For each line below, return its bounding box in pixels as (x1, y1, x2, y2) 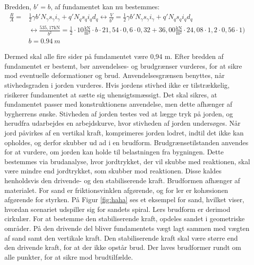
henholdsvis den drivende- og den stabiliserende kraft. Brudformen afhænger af (4, 175, 240, 185)
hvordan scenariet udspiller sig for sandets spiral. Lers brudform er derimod (4, 204, 231, 214)
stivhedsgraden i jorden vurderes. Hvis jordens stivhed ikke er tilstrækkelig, (4, 80, 230, 90)
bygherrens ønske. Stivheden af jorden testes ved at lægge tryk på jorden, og (4, 108, 233, 118)
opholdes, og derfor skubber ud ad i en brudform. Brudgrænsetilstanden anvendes (4, 137, 249, 147)
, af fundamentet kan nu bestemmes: (50, 1, 160, 11)
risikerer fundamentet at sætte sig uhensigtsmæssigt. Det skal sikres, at (4, 89, 217, 99)
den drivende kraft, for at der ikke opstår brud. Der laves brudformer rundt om (4, 242, 241, 252)
